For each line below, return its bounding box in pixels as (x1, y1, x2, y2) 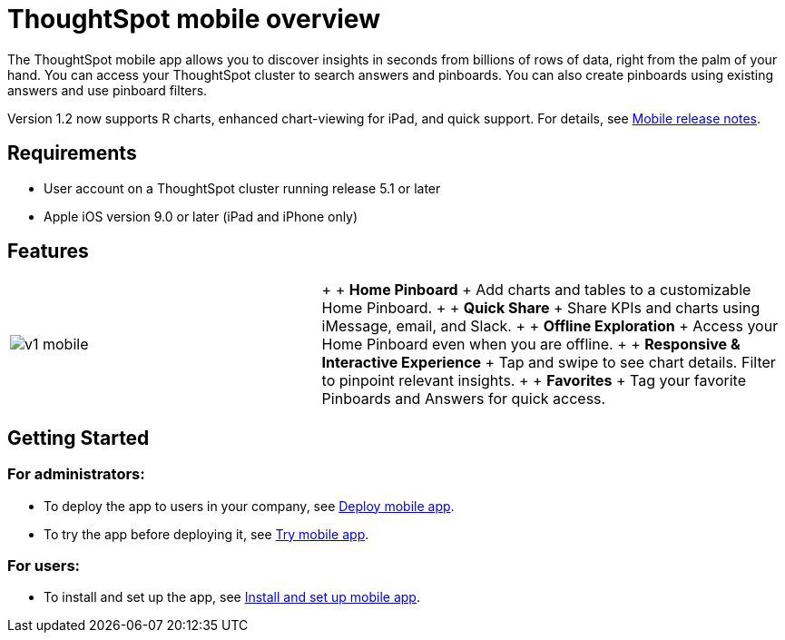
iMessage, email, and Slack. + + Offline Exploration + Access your (321, 317, 779, 336)
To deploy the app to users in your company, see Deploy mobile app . (44, 497, 455, 514)
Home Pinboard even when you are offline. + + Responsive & (321, 335, 741, 354)
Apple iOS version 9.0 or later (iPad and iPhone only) (44, 208, 358, 224)
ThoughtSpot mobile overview (7, 4, 380, 34)
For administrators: (7, 465, 145, 484)
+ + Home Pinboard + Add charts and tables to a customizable (321, 281, 751, 300)
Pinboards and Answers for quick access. (321, 389, 606, 409)
